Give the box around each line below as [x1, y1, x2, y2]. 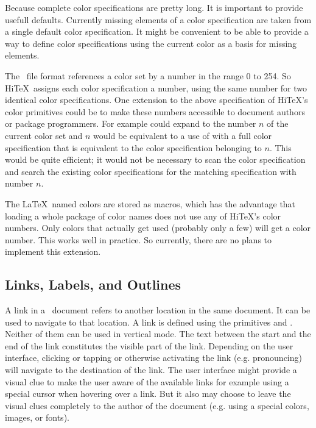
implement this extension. [5, 245, 101, 258]
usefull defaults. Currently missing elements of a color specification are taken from [5, 13, 312, 26]
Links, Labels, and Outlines [5, 275, 181, 294]
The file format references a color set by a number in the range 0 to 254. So [5, 69, 291, 82]
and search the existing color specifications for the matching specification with [5, 165, 297, 177]
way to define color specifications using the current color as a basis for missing [5, 37, 297, 49]
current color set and [5, 129, 83, 141]
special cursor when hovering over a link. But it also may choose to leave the [5, 387, 291, 400]
